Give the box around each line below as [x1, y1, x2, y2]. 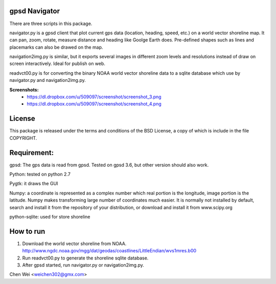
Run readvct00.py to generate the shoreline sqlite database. [22, 255, 149, 261]
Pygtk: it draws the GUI [9, 181, 58, 187]
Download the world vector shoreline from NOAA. [22, 241, 127, 247]
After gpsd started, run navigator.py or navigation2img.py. [22, 262, 144, 268]
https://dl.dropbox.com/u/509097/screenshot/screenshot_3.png [27, 94, 162, 100]
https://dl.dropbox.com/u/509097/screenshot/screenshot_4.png [27, 101, 162, 107]
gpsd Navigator [9, 7, 60, 15]
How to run [9, 227, 45, 235]
